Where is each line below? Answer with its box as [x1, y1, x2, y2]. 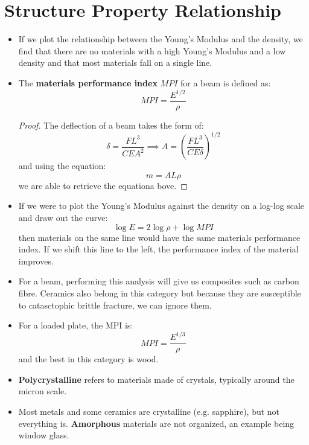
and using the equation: [18, 159, 106, 172]
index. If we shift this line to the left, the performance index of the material [18, 243, 299, 255]
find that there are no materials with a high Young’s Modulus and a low [18, 44, 286, 57]
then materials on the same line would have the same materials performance [18, 231, 301, 243]
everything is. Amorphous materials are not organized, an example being [18, 417, 295, 429]
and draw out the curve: [18, 211, 108, 223]
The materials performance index [18, 76, 158, 89]
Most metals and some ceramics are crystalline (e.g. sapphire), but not [18, 405, 280, 418]
